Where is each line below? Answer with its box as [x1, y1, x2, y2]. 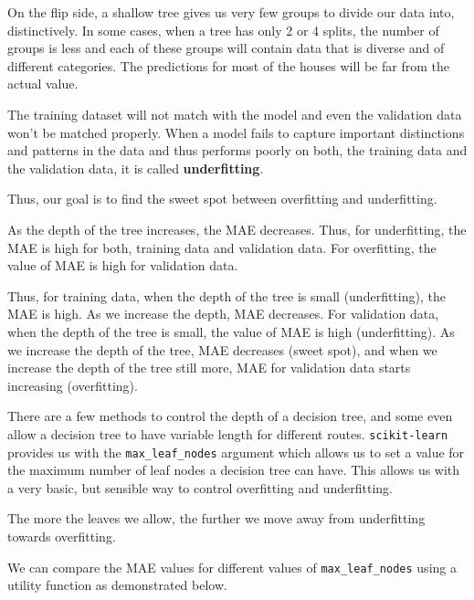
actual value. [7, 74, 79, 93]
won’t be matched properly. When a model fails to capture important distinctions [7, 122, 465, 142]
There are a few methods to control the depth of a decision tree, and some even [7, 406, 453, 426]
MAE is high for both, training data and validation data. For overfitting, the [7, 237, 437, 257]
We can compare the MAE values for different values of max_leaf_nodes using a [7, 557, 457, 576]
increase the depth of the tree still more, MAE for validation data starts [7, 358, 411, 377]
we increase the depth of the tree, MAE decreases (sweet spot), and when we [7, 340, 437, 359]
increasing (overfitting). [7, 375, 138, 395]
